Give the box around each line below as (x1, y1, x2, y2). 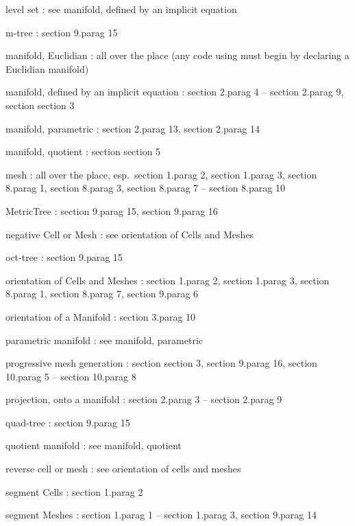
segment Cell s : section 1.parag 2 (5, 484, 143, 499)
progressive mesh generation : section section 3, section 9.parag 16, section (5, 356, 317, 370)
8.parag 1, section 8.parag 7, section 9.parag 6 (5, 286, 199, 301)
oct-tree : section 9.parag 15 (5, 250, 123, 264)
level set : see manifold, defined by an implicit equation (5, 2, 237, 16)
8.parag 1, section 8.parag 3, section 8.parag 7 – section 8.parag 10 (5, 181, 285, 195)
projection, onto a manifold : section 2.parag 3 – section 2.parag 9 (5, 392, 282, 407)
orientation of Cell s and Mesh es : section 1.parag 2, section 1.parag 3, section (5, 273, 330, 287)
